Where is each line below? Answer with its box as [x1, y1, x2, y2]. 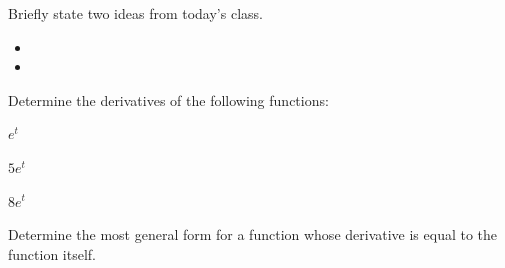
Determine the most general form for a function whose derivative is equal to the [8, 224, 498, 245]
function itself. [8, 243, 96, 264]
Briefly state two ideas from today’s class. [8, 3, 263, 23]
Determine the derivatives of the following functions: [8, 89, 329, 110]
